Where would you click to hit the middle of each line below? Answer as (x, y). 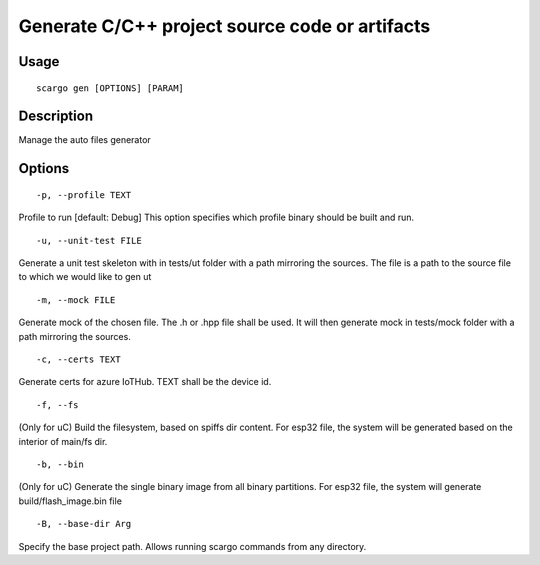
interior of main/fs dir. (63, 441)
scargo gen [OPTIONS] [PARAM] (110, 88)
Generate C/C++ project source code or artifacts (224, 26)
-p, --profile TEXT (84, 194)
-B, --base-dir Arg (84, 524)
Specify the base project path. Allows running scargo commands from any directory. (192, 546)
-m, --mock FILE (76, 299)
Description (56, 116)
